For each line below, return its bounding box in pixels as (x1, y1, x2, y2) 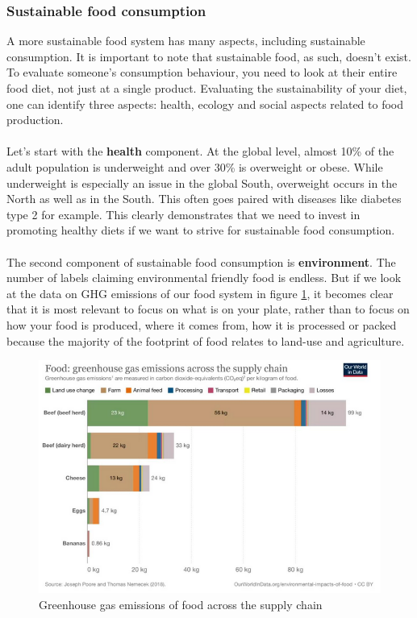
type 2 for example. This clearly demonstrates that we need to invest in (6, 205, 361, 222)
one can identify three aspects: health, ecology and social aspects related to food (6, 95, 403, 112)
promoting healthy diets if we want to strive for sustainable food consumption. (6, 222, 395, 238)
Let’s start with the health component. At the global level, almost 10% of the (6, 143, 394, 160)
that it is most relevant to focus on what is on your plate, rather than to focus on (6, 301, 410, 317)
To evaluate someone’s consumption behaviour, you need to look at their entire (6, 64, 398, 81)
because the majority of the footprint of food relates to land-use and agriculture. (6, 332, 405, 349)
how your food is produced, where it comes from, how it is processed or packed (6, 316, 397, 333)
